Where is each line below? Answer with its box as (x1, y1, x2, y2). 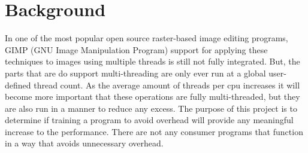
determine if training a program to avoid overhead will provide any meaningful (5, 114, 294, 126)
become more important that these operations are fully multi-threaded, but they (5, 90, 300, 103)
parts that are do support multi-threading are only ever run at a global (5, 66, 266, 79)
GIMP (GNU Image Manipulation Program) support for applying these (5, 43, 268, 56)
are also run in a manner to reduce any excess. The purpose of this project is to (5, 102, 297, 114)
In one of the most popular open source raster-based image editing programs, (5, 32, 288, 44)
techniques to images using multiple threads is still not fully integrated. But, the (5, 55, 300, 68)
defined (5, 78, 31, 91)
